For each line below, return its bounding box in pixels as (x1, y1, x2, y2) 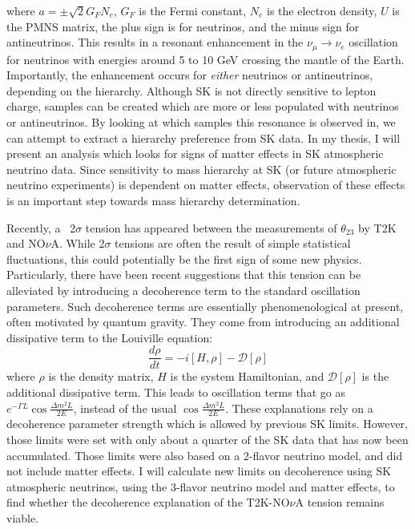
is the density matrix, (48, 368, 154, 385)
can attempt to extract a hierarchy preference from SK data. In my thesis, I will (6, 129, 401, 146)
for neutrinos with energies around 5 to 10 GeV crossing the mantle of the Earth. (6, 50, 405, 67)
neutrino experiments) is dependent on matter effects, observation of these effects (6, 176, 405, 193)
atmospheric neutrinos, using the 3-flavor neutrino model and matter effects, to (6, 478, 395, 495)
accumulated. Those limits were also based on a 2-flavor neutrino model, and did (6, 446, 403, 463)
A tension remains (295, 494, 385, 511)
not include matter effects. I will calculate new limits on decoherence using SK (6, 462, 392, 479)
